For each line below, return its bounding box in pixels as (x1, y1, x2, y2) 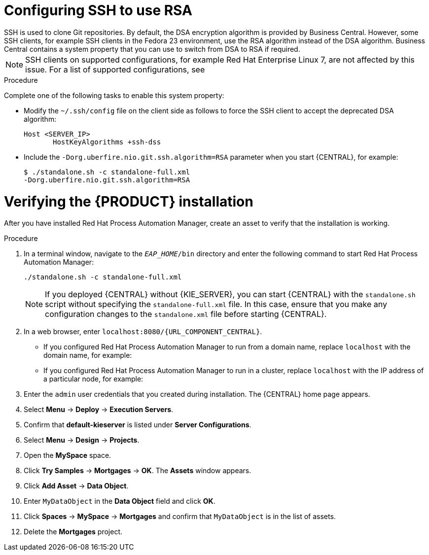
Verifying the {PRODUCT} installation (4, 193, 253, 210)
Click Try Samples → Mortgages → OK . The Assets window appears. (24, 466, 251, 475)
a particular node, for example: (43, 375, 143, 383)
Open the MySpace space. (24, 451, 111, 460)
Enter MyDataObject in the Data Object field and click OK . (24, 497, 215, 506)
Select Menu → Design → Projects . (24, 436, 140, 445)
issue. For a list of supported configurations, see (25, 64, 205, 74)
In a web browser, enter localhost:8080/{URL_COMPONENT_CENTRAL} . (24, 327, 262, 336)
